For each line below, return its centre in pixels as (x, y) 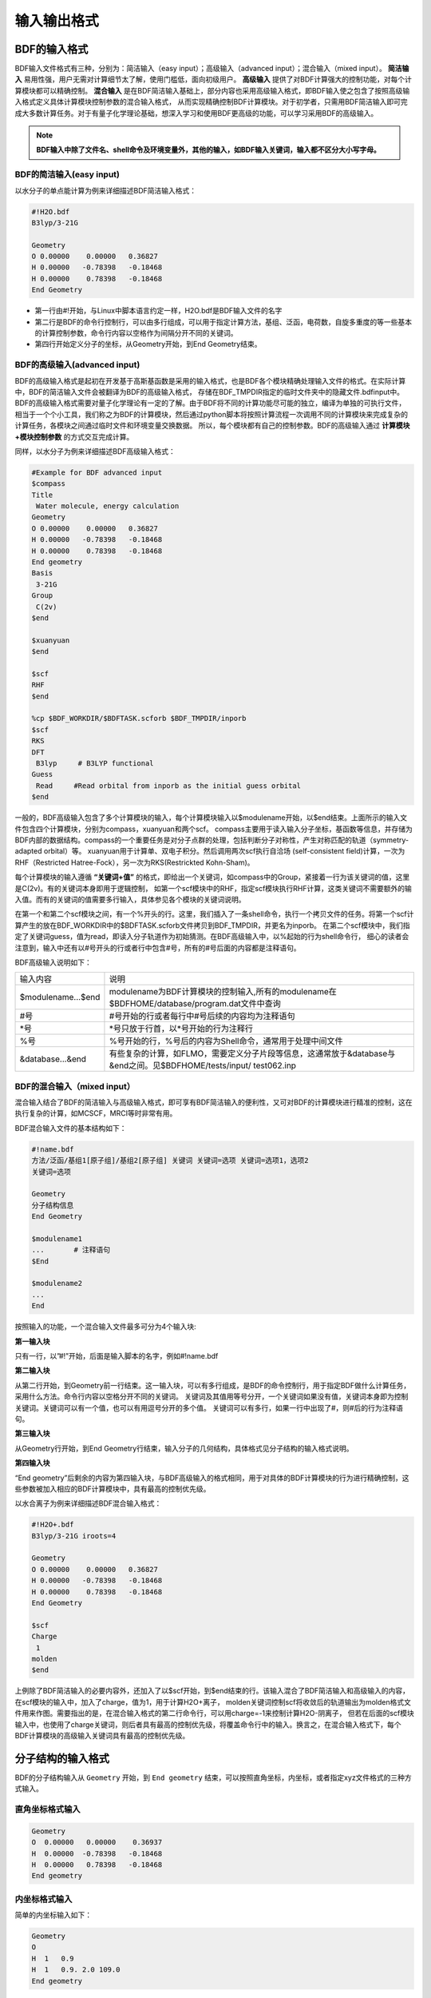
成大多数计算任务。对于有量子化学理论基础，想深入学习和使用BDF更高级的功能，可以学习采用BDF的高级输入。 (196, 113)
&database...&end (53, 1059)
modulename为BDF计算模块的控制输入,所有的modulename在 (223, 992)
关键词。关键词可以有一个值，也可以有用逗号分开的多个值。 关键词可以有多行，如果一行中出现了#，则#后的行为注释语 (209, 1407)
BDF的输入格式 (51, 49)
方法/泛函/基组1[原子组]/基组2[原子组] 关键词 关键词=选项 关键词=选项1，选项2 (170, 1160)
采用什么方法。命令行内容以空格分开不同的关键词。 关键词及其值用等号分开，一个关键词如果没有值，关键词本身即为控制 (212, 1397)
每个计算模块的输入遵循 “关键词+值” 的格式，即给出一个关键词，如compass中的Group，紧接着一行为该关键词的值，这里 (212, 877)
